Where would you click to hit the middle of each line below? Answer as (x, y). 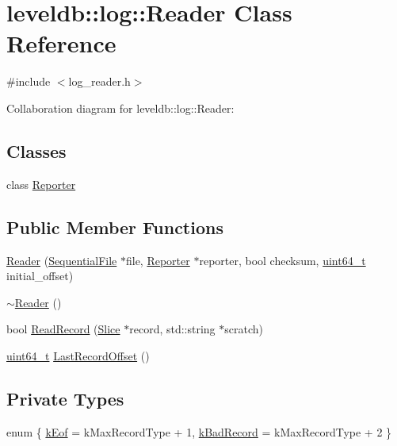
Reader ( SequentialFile (62, 260)
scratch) (244, 329)
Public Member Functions (115, 227)
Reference (61, 43)
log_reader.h (99, 81)
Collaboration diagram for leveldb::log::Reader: (120, 108)
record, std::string (172, 329)
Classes (36, 150)
